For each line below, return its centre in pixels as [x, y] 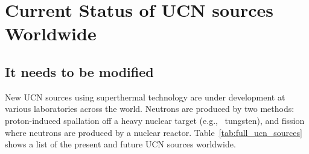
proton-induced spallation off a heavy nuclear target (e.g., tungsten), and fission [155, 120]
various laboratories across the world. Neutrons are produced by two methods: [150, 109]
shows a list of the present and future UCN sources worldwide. [120, 144]
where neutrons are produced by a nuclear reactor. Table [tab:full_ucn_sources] [154, 132]
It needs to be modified [79, 71]
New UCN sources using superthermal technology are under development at [145, 97]
